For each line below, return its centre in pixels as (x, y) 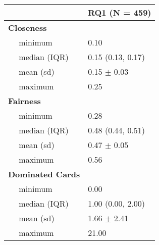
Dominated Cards (44, 174)
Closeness (28, 28)
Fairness (24, 101)
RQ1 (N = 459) (120, 12)
